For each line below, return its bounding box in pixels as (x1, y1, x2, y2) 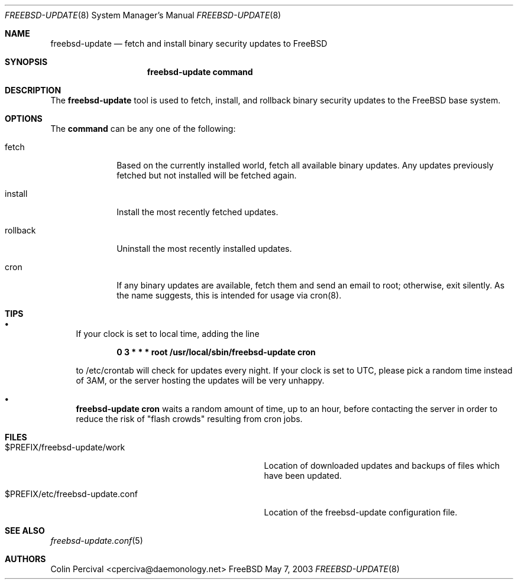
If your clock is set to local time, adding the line (76, 329, 260, 339)
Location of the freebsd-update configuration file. (264, 507, 458, 517)
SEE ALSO (5, 525, 45, 536)
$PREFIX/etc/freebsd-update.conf (5, 489, 138, 499)
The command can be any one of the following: (50, 124, 236, 134)
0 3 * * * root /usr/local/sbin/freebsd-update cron (116, 347, 316, 357)
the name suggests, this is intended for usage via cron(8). (116, 290, 342, 300)
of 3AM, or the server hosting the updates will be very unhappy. (76, 375, 325, 385)
